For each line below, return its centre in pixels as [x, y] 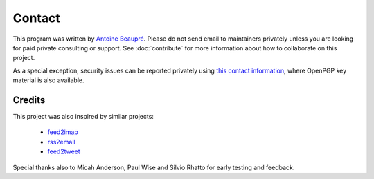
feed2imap [63, 132]
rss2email [61, 142]
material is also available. [48, 80]
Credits [29, 100]
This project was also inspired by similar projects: [83, 117]
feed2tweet [64, 151]
